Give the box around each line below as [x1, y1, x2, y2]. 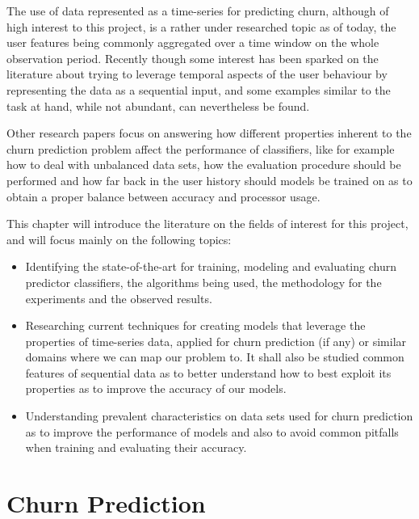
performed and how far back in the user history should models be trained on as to [6, 171, 413, 188]
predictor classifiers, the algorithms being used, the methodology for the [25, 273, 382, 290]
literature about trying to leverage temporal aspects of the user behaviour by [6, 65, 388, 82]
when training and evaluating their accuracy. [25, 439, 247, 456]
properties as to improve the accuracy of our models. [25, 380, 287, 397]
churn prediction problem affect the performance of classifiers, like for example [6, 140, 395, 157]
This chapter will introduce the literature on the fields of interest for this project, [6, 215, 409, 232]
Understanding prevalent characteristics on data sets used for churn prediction [25, 407, 413, 424]
